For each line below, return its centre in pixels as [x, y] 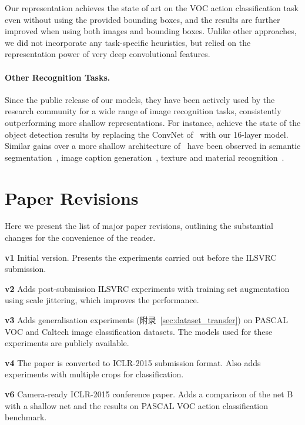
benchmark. [26, 417]
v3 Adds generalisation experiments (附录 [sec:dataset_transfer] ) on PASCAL [146, 320]
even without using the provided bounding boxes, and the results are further [143, 19]
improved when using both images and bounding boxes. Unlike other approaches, [151, 31]
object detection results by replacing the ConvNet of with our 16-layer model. [147, 134]
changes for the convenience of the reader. [80, 238]
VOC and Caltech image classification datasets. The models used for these [139, 331]
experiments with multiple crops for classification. [94, 374]
